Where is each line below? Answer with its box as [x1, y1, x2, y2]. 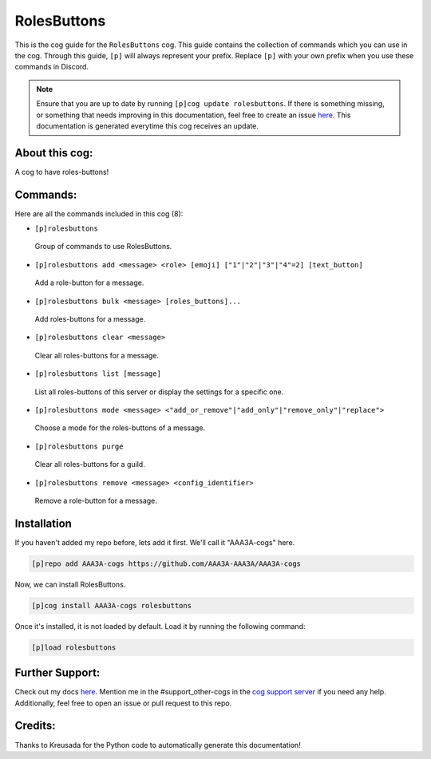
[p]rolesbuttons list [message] [34, 370, 161, 378]
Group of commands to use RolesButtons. [34, 242, 172, 251]
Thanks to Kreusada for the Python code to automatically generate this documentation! [14, 740, 301, 749]
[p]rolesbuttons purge [34, 441, 124, 451]
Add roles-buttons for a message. [34, 314, 146, 324]
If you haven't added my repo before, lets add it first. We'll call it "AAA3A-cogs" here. [14, 537, 295, 547]
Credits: [14, 719, 56, 733]
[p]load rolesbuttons [31, 642, 117, 652]
